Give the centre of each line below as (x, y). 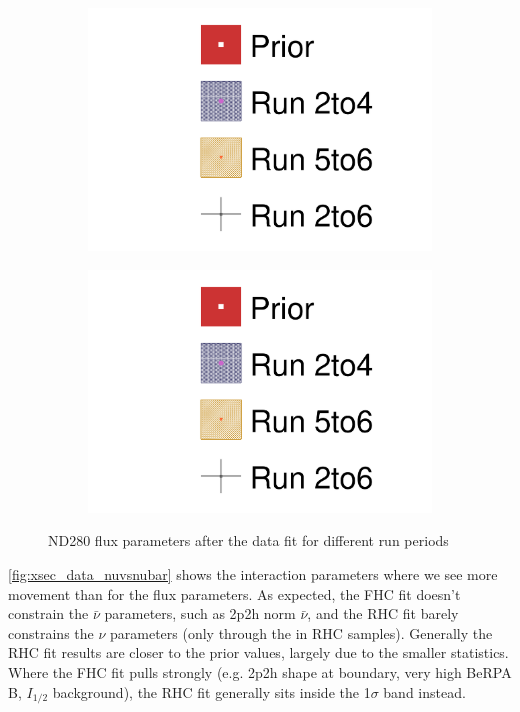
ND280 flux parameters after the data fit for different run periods (248, 540)
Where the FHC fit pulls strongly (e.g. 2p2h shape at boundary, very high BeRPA (260, 671)
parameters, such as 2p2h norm (200, 613)
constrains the (51, 632)
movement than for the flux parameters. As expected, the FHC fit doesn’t (234, 593)
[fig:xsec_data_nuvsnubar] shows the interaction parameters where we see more (253, 574)
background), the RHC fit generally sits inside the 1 (211, 691)
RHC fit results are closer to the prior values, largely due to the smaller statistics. (258, 652)
